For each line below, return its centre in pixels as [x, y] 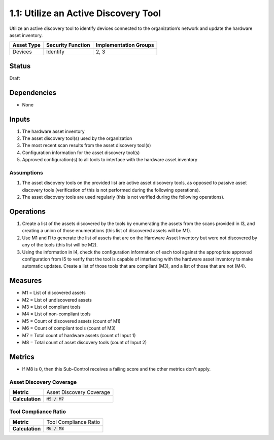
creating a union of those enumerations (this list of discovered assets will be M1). [107, 231]
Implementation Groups [125, 45]
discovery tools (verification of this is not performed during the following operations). [111, 190]
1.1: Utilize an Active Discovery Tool [85, 13]
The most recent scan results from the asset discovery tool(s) [87, 145]
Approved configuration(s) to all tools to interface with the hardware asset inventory [110, 160]
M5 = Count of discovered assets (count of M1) [72, 321]
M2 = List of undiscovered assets [57, 300]
